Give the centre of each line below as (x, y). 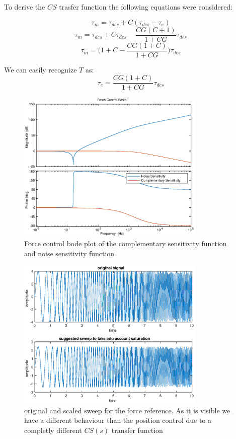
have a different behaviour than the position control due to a (118, 420)
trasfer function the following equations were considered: (146, 7)
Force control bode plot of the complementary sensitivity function (126, 243)
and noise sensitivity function (69, 253)
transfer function (137, 430)
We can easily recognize (41, 69)
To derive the (25, 7)
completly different (53, 430)
